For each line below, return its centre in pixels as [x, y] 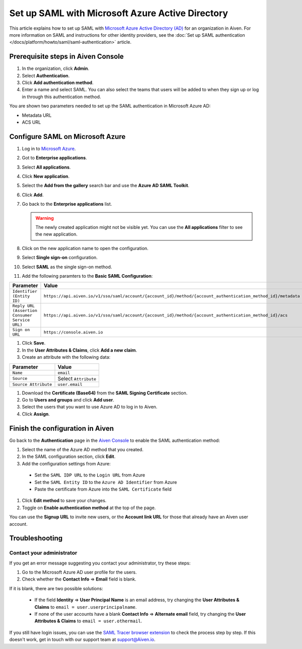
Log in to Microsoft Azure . [49, 148]
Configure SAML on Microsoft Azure [67, 137]
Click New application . [46, 177]
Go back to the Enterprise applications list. [67, 204]
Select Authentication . [46, 75]
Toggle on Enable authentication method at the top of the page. [89, 508]
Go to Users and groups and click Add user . [68, 399]
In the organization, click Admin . [56, 68]
